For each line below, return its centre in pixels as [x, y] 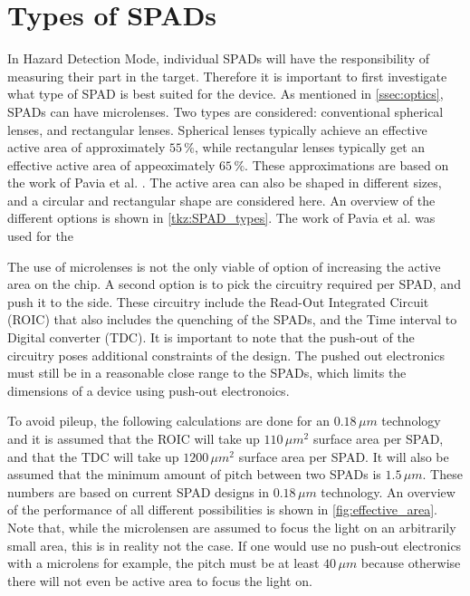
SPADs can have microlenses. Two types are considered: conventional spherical [225, 111]
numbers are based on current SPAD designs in [139, 491]
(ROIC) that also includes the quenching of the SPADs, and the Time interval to [232, 319]
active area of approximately [86, 147]
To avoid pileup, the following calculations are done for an [169, 421]
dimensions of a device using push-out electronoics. [149, 390]
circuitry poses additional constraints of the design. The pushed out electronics [226, 355]
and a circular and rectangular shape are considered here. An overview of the [221, 200]
